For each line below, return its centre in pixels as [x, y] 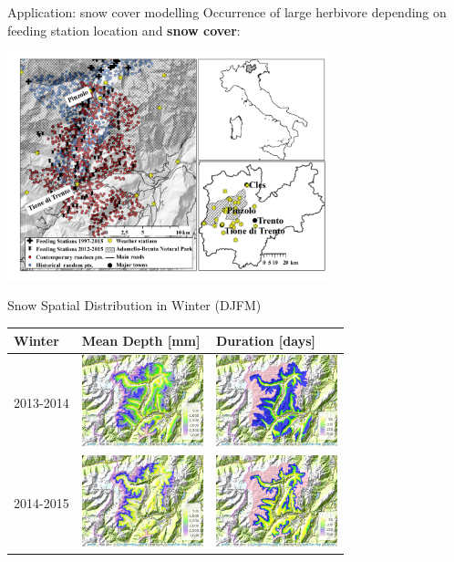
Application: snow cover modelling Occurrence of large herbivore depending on [227, 12]
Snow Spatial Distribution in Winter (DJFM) [134, 305]
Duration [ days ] [266, 340]
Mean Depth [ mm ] [141, 340]
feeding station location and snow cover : [124, 30]
